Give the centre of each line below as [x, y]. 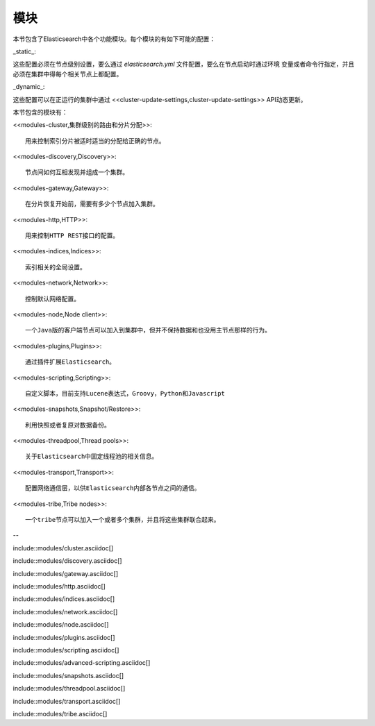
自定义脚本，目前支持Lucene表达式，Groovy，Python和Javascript [125, 393]
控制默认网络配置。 [52, 299]
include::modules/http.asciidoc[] [59, 586]
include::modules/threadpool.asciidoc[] [69, 689]
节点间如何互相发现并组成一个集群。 [77, 172]
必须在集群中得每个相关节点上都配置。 [68, 74]
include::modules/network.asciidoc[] [65, 611]
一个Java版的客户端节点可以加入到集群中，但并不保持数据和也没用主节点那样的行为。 [148, 330]
